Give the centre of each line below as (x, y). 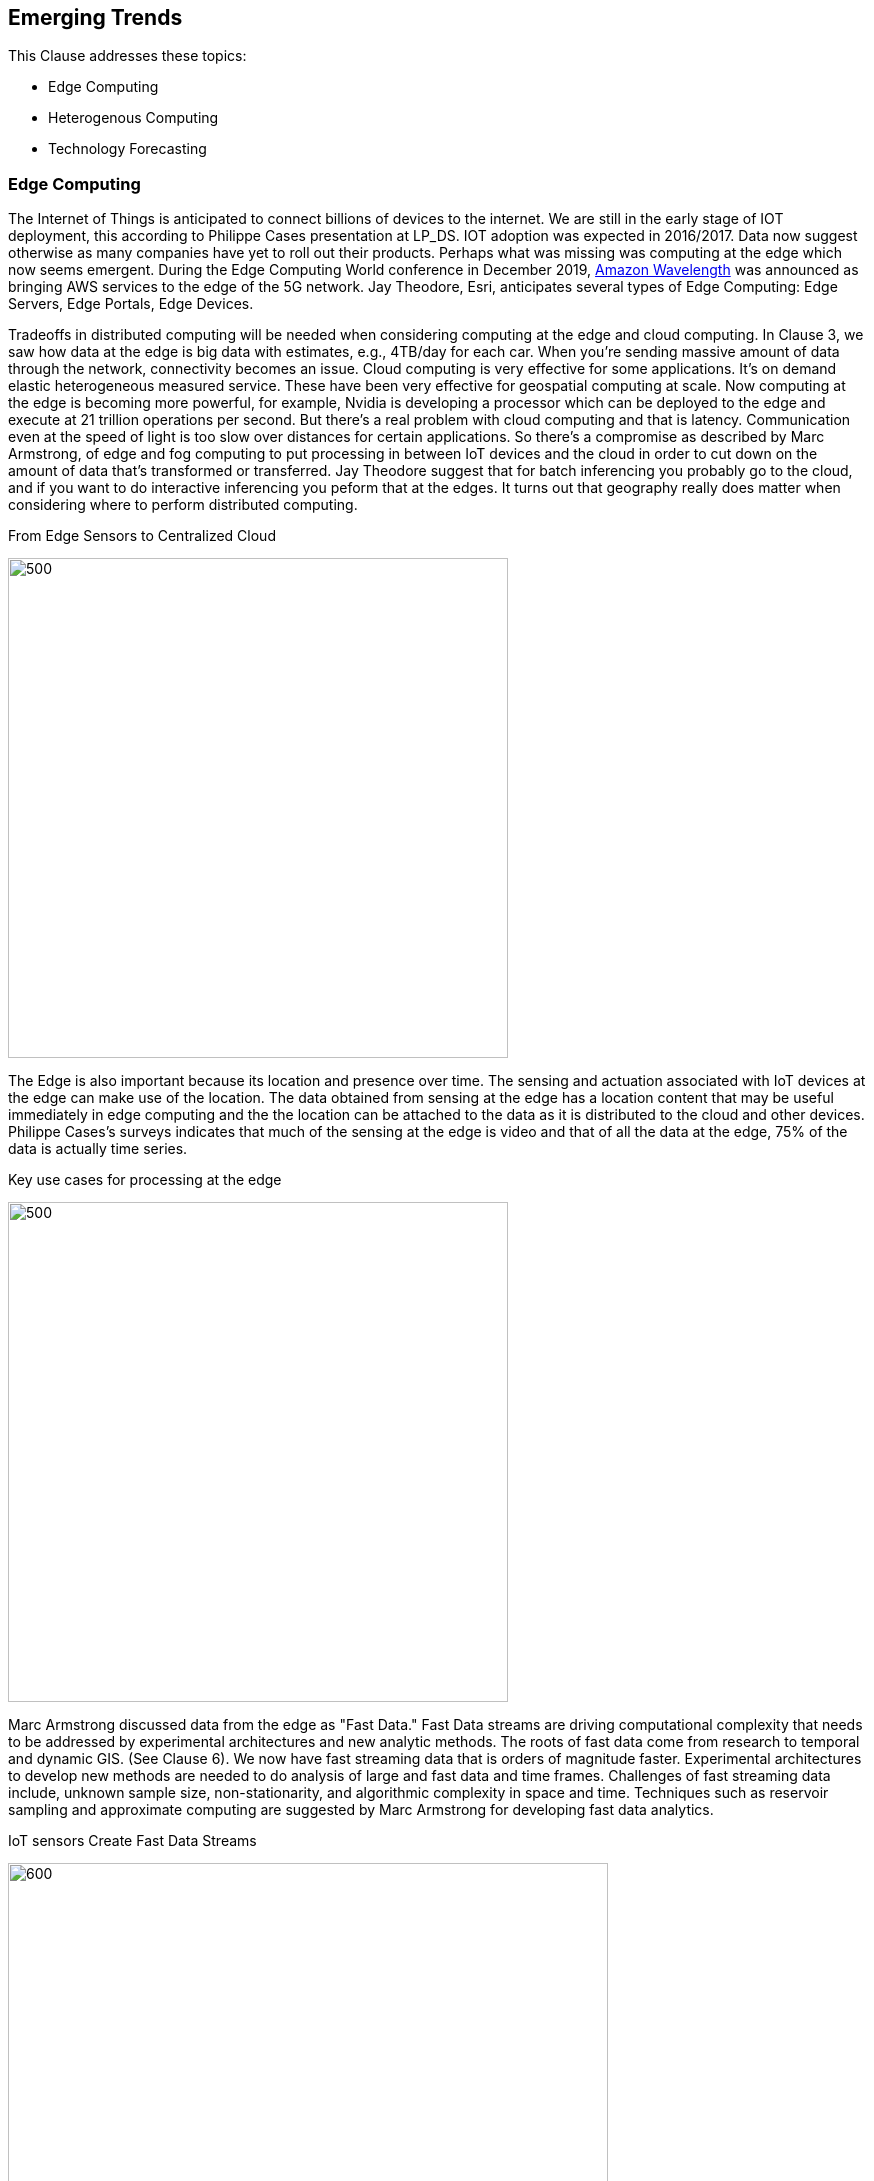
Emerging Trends (95, 17)
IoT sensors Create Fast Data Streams (132, 1841)
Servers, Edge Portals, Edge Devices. (131, 304)
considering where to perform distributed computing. (183, 505)
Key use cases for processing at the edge (145, 1180)
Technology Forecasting (127, 149)
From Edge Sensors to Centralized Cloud (142, 536)
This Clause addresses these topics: (127, 56)
